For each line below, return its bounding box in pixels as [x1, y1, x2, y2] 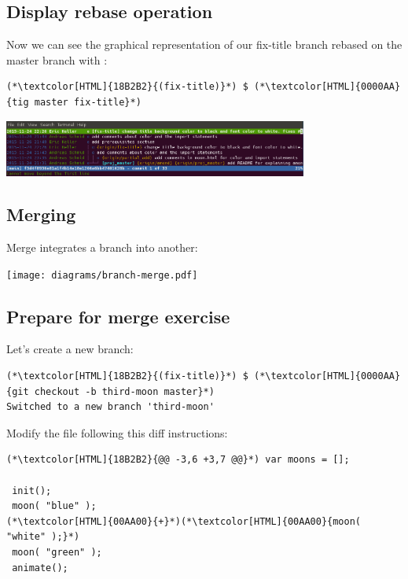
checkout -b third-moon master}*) [34, 385, 215, 397]
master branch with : [6, 51, 108, 68]
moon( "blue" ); [12, 500, 97, 512]
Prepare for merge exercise [6, 304, 230, 328]
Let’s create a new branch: [6, 341, 134, 357]
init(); [12, 485, 52, 496]
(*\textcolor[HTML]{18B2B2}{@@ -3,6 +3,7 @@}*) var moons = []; [6, 454, 350, 466]
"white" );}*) [6, 531, 80, 543]
